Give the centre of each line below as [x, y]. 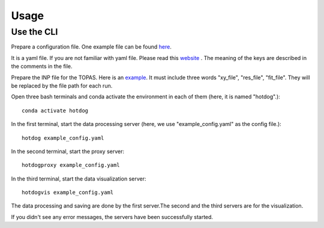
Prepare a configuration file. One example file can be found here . [91, 47]
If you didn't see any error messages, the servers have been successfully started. [112, 217]
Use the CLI [34, 32]
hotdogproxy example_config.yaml [71, 165]
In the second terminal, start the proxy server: [67, 151]
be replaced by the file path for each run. [62, 85]
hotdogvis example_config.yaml [68, 193]
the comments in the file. [42, 67]
